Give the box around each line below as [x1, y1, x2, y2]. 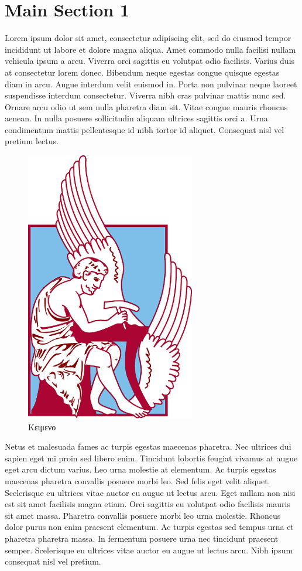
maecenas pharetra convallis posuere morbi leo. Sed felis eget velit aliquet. [5, 475, 270, 487]
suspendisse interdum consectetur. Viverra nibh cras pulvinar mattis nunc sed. [5, 89, 286, 101]
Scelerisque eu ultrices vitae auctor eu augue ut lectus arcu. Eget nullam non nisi [5, 486, 296, 498]
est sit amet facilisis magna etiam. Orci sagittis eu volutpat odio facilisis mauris [5, 498, 291, 510]
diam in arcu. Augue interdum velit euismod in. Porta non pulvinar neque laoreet [5, 77, 297, 90]
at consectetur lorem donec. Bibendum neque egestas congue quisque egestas [5, 66, 280, 78]
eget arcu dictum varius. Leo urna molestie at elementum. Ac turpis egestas [5, 463, 276, 475]
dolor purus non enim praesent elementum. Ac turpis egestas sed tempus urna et [5, 521, 294, 533]
